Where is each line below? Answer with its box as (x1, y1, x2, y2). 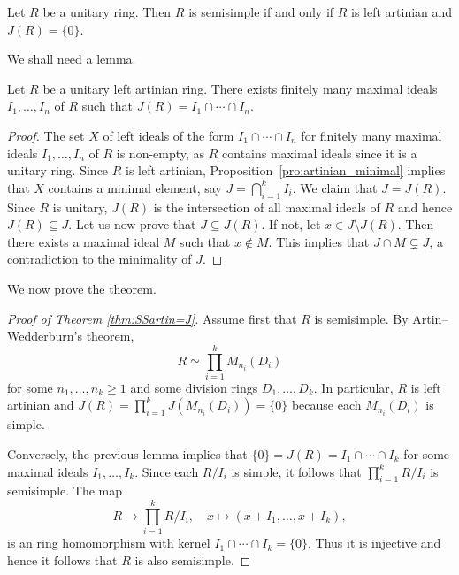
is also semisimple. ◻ (134, 550, 251, 569)
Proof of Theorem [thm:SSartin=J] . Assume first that (7, 309, 297, 327)
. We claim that (292, 178, 378, 196)
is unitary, (52, 197, 108, 216)
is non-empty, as (116, 143, 205, 162)
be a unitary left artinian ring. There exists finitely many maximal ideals (42, 79, 438, 97)
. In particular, (313, 378, 394, 396)
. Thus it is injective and (307, 533, 441, 552)
